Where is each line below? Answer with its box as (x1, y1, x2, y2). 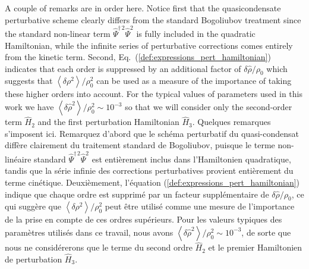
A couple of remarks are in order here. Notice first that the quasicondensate (5, 2, 281, 14)
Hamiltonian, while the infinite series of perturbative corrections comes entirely (5, 39, 293, 51)
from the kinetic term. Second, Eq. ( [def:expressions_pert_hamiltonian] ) (5, 51, 271, 63)
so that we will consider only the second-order (125, 101, 292, 113)
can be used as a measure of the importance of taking (96, 74, 292, 87)
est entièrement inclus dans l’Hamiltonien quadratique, (92, 152, 291, 165)
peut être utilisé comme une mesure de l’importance (105, 200, 295, 212)
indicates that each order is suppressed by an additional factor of (5, 62, 241, 74)
